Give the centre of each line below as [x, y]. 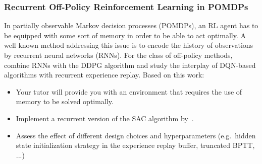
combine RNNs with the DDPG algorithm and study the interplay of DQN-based [130, 65]
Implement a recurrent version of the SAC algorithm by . [105, 118]
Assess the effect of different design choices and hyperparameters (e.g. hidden [136, 135]
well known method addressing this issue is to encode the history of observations [129, 45]
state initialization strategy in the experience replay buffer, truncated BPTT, [135, 145]
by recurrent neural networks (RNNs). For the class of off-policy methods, [118, 55]
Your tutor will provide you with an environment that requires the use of [129, 91]
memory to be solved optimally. [65, 101]
